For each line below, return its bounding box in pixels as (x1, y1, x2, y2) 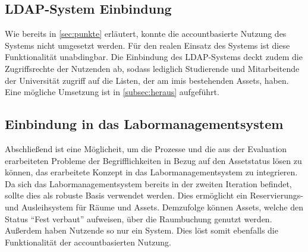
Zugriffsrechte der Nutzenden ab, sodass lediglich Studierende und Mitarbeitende (5, 62, 300, 74)
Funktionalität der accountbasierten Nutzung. (5, 235, 172, 248)
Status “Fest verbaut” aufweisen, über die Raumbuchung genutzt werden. (5, 212, 272, 225)
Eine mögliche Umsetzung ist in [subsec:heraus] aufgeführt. (5, 86, 219, 98)
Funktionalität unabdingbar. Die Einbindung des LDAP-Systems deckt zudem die (5, 51, 303, 63)
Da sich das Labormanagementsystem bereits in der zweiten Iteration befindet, (5, 177, 292, 190)
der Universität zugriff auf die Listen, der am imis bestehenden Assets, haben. (5, 74, 289, 86)
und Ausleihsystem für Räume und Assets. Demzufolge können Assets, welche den (5, 200, 303, 213)
